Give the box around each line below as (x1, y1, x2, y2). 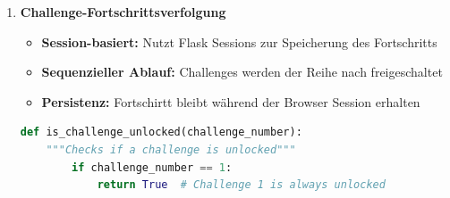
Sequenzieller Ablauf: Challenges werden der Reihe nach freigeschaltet (41, 62, 443, 81)
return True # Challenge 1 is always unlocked (97, 178, 386, 192)
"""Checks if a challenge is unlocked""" (46, 143, 296, 156)
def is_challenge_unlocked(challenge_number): (20, 126, 302, 139)
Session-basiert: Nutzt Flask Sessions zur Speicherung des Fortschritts (41, 32, 437, 51)
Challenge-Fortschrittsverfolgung (20, 3, 226, 21)
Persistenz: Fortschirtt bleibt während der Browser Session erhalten (41, 92, 420, 111)
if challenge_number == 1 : (72, 161, 233, 174)
